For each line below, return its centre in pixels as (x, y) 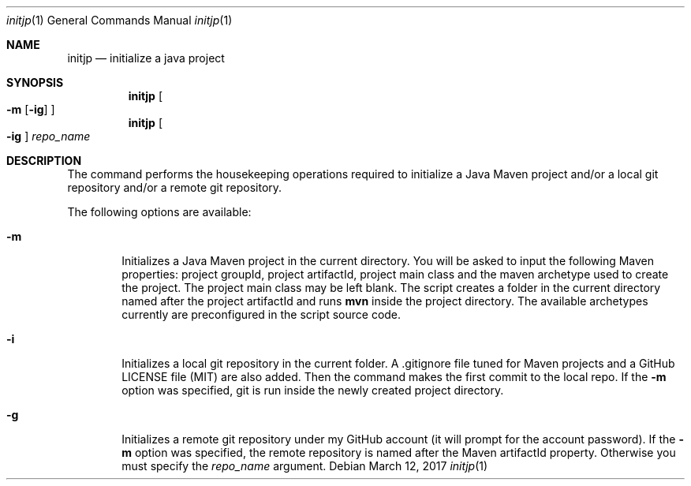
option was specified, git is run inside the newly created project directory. (313, 390)
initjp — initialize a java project (146, 58)
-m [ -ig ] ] (31, 109)
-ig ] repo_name (49, 136)
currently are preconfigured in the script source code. (261, 314)
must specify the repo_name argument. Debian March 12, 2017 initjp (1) (305, 466)
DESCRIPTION (44, 161)
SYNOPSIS (35, 82)
